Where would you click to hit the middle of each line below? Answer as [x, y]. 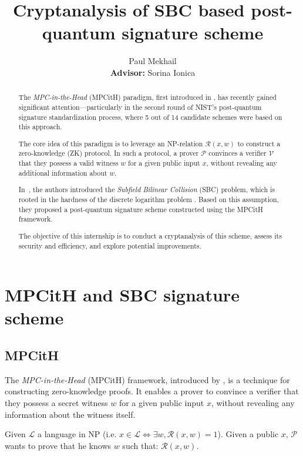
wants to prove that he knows [58, 445]
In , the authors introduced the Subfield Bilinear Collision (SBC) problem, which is [147, 190]
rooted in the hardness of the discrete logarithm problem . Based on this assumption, [149, 199]
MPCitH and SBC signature [122, 295]
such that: [140, 445]
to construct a [259, 143]
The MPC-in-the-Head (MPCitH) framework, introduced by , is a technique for [147, 379]
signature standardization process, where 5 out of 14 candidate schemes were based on [150, 117]
